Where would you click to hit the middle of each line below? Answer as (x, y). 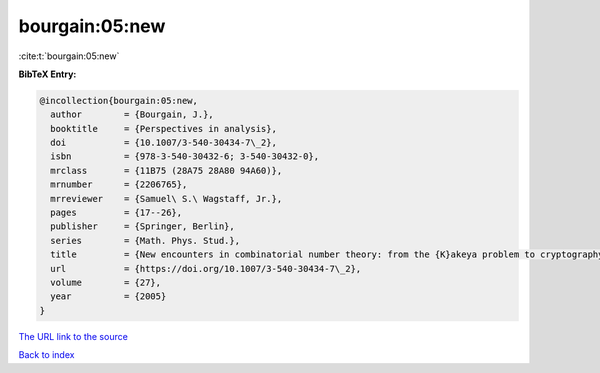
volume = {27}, (106, 282)
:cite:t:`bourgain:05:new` (69, 56)
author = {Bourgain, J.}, (132, 114)
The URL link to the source (73, 336)
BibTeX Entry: (47, 74)
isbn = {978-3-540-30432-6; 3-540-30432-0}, (185, 156)
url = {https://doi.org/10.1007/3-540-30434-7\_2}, (206, 268)
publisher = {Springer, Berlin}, (142, 226)
